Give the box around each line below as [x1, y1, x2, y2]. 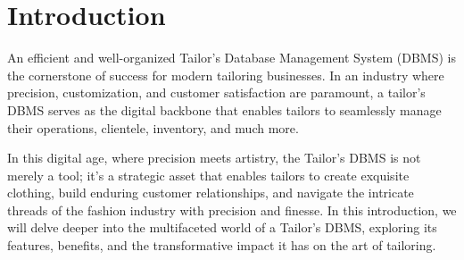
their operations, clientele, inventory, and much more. [7, 118, 299, 137]
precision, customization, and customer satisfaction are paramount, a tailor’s [7, 83, 426, 102]
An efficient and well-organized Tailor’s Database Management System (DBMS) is [7, 48, 456, 67]
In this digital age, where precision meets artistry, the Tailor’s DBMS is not [7, 148, 421, 167]
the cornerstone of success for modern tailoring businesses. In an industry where [7, 65, 444, 84]
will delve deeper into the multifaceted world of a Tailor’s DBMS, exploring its [7, 218, 437, 237]
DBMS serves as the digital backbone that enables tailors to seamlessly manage [7, 100, 442, 119]
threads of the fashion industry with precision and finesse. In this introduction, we [7, 200, 457, 219]
